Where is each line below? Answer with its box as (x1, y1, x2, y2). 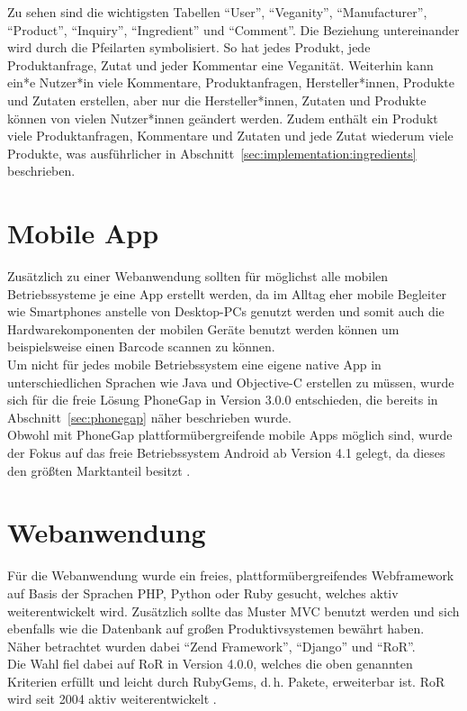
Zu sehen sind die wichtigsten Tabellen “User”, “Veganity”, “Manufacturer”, (7, 3, 427, 21)
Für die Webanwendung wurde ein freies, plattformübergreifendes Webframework (7, 566, 454, 585)
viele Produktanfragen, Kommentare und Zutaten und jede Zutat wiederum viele (7, 126, 454, 145)
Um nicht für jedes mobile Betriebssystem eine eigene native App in (7, 355, 382, 374)
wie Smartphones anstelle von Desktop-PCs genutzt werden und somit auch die (7, 302, 445, 321)
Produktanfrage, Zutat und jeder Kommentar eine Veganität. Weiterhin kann (7, 55, 434, 74)
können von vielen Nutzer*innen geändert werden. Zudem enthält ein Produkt (7, 108, 438, 127)
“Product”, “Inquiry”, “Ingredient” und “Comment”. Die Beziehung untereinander (7, 20, 460, 39)
